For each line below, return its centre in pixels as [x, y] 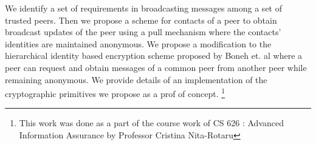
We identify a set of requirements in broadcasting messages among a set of [143, 8]
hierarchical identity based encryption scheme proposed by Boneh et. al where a [154, 56]
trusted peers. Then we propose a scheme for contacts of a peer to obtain [141, 20]
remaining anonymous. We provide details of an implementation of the [136, 79]
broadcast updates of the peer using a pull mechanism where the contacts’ [143, 32]
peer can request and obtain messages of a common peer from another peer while [156, 67]
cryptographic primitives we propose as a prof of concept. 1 [115, 93]
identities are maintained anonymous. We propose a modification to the [138, 43]
